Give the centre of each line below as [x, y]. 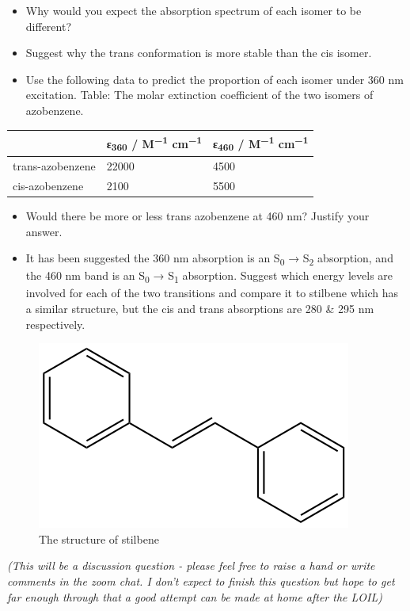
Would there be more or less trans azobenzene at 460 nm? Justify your [197, 216]
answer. [44, 231]
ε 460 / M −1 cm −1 [261, 143]
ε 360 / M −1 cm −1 [154, 143]
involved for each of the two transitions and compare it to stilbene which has [212, 293]
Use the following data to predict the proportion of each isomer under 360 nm [214, 79]
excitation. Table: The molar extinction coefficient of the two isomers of [199, 95]
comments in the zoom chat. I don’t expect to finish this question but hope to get [201, 581]
